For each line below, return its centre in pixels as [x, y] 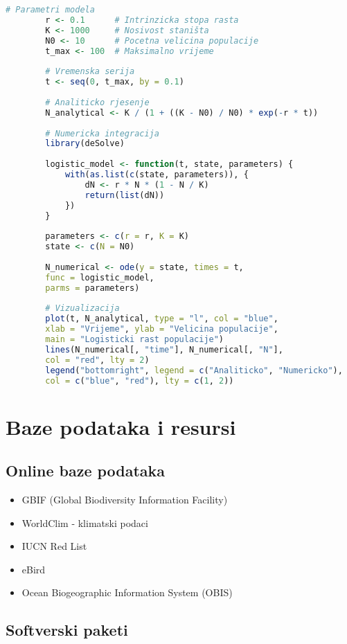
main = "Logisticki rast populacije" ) [135, 339]
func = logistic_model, [100, 277]
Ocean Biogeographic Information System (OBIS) [127, 592]
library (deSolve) [85, 144]
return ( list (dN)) [125, 195]
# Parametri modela [50, 10]
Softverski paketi [67, 630]
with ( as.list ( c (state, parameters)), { [157, 175]
